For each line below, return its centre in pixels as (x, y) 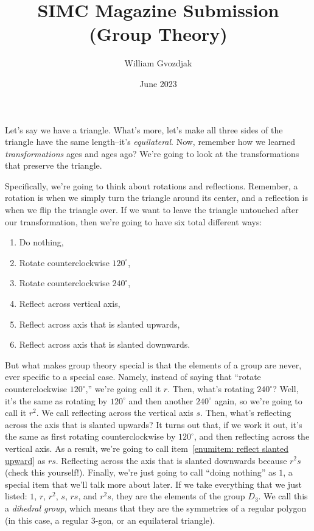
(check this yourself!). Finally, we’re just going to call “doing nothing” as (141, 472)
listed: (16, 496)
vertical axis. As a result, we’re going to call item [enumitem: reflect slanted (147, 448)
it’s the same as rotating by (56, 400)
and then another (161, 400)
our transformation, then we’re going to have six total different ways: (134, 221)
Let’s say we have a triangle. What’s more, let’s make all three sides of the (144, 129)
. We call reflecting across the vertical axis (115, 413)
